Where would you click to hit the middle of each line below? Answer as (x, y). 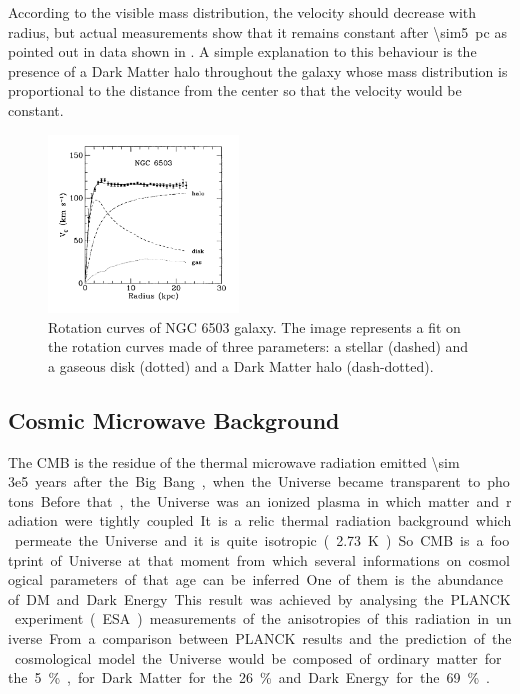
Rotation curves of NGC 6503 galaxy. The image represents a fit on (254, 326)
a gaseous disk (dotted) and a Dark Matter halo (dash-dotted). (241, 365)
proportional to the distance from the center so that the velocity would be (235, 90)
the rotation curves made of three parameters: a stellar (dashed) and (258, 346)
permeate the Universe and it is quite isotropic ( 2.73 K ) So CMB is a (249, 539)
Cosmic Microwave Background (174, 419)
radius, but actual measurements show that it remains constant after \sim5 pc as (257, 31)
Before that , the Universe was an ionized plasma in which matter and (270, 500)
